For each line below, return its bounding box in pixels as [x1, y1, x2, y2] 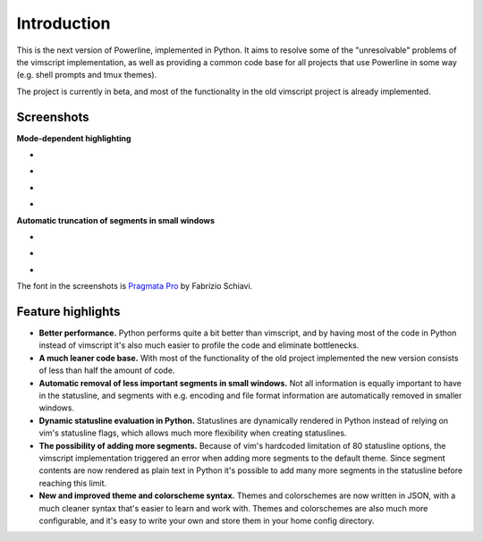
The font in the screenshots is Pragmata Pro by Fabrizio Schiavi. [16, 281, 253, 292]
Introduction [16, 13, 111, 33]
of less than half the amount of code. [38, 365, 175, 376]
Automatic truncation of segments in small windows [16, 215, 215, 225]
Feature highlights [16, 304, 121, 319]
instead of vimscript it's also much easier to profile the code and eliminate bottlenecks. [38, 340, 360, 351]
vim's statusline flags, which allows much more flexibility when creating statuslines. [38, 427, 347, 438]
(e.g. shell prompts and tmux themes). [16, 70, 157, 80]
